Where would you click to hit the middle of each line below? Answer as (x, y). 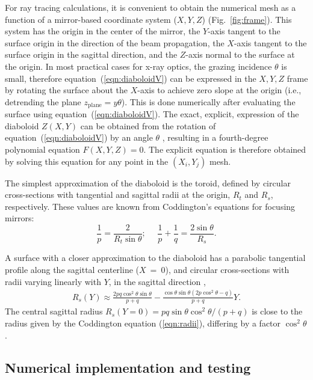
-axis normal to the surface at (240, 54)
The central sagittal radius (54, 311)
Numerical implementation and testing (128, 367)
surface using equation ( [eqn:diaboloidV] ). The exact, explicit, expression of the (152, 114)
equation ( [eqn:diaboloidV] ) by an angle (79, 137)
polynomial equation (42, 149)
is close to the (277, 311)
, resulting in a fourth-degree (215, 137)
